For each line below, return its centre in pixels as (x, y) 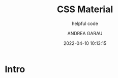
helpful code (85, 23)
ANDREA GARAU (85, 33)
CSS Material (85, 9)
